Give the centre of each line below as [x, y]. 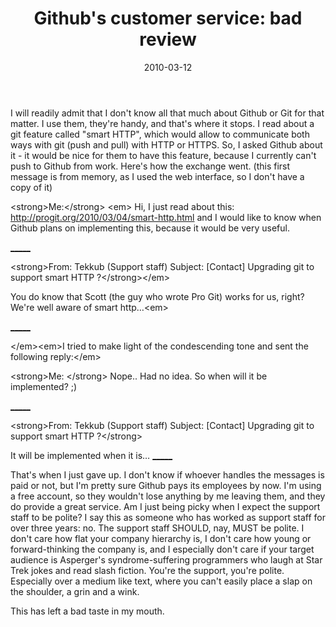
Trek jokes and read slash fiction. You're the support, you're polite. [147, 570]
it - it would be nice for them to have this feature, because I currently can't [163, 155]
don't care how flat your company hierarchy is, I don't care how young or [161, 538]
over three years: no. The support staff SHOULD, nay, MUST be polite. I [157, 528]
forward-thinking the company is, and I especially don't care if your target [162, 549]
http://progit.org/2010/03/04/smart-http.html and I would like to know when [166, 217]
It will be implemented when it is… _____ [91, 455]
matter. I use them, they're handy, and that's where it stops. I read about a [162, 123]
